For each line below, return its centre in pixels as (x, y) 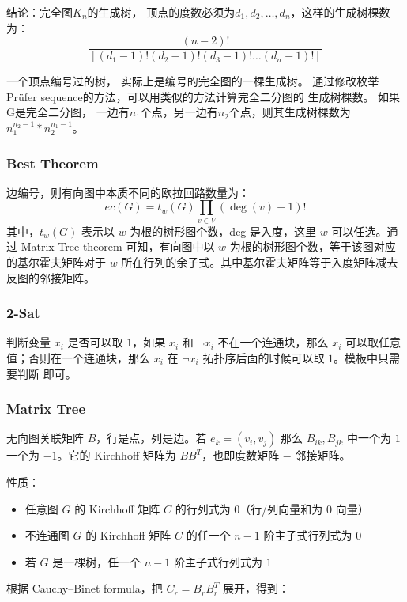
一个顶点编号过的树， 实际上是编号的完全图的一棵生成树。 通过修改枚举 (193, 81)
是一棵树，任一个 (97, 561)
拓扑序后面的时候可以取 (264, 357)
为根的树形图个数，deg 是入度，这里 (223, 231)
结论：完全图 (40, 12)
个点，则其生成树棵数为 (290, 112)
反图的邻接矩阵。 (51, 277)
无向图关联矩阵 (45, 438)
